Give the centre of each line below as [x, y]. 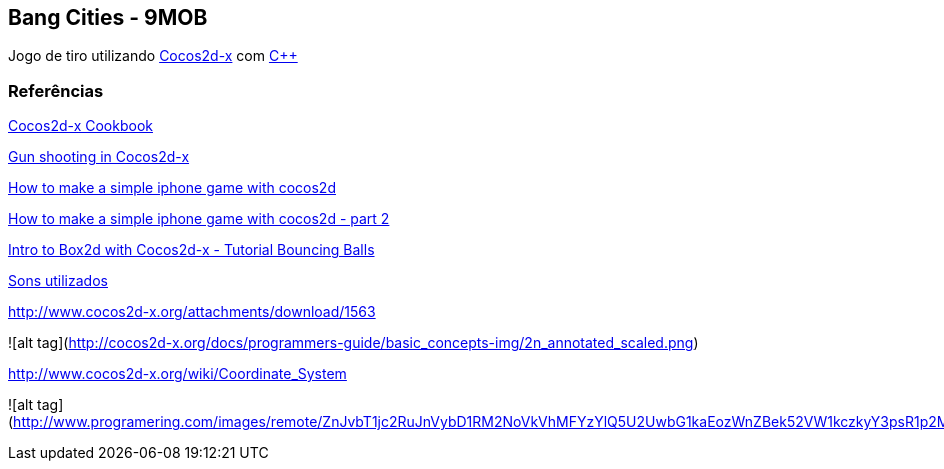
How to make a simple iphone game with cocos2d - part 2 [199, 219]
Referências [56, 90]
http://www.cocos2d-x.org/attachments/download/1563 [192, 312]
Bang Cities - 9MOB [108, 17]
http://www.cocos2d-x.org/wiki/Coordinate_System [177, 374]
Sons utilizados [58, 281]
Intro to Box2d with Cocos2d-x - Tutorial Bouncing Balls [191, 250]
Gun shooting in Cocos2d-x [99, 157]
